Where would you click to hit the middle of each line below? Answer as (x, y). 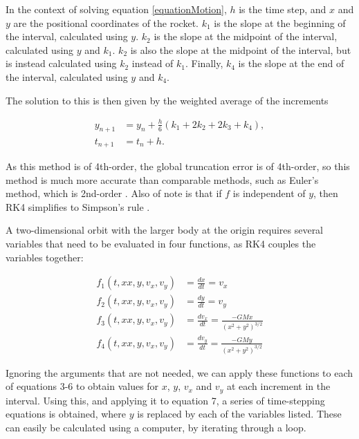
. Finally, (204, 63)
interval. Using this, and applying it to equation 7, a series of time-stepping (165, 400)
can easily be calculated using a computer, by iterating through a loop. (156, 427)
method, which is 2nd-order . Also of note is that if (114, 193)
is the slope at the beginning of (280, 22)
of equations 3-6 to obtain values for (82, 386)
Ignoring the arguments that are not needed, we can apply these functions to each (179, 372)
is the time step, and (283, 9)
